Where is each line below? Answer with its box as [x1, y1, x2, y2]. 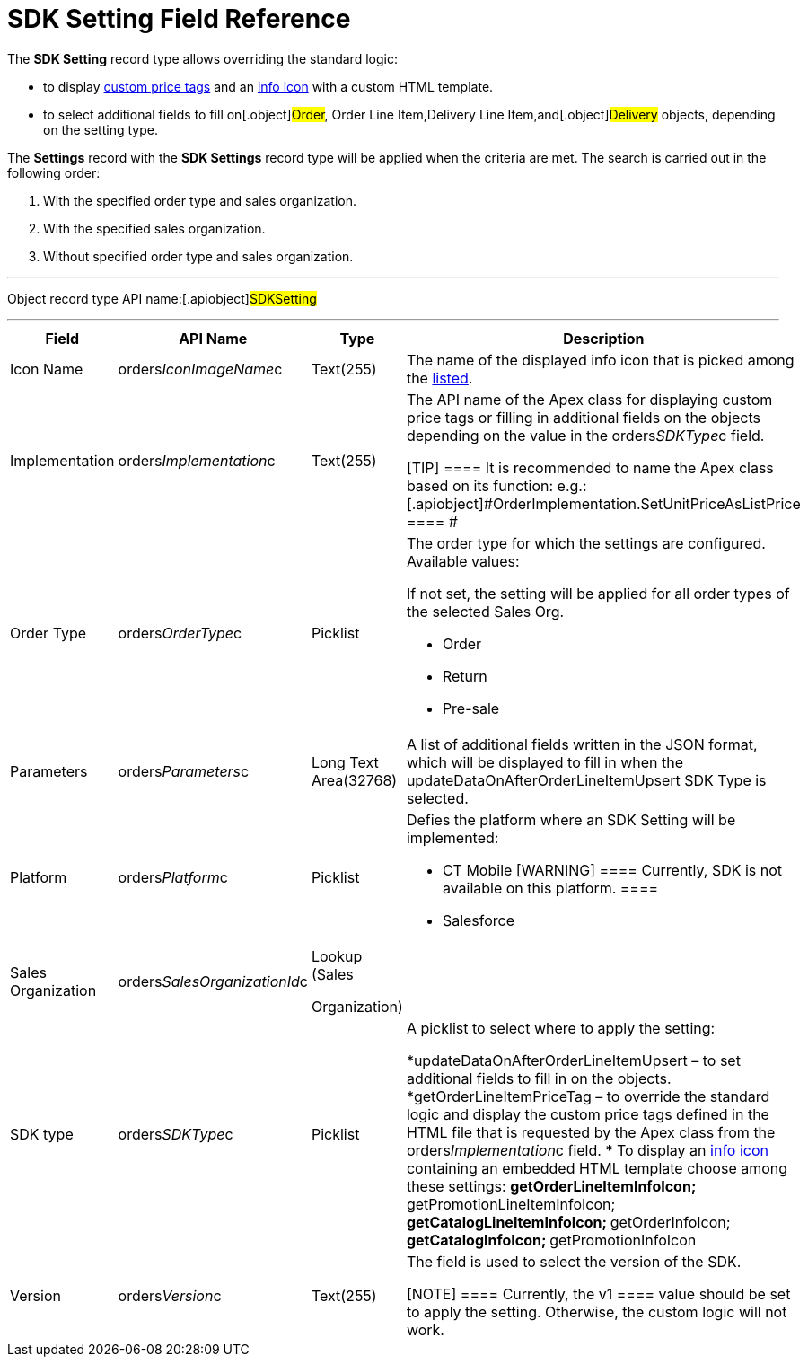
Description [563, 329, 645, 348]
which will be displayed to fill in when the [406, 752, 684, 771]
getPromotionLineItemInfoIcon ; [406, 1194, 616, 1213]
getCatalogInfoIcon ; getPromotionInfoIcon [406, 1230, 697, 1249]
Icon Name [10, 359, 83, 378]
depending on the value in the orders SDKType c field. [406, 426, 765, 444]
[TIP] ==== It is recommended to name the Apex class [406, 458, 774, 477]
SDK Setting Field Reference [7, 4, 351, 34]
